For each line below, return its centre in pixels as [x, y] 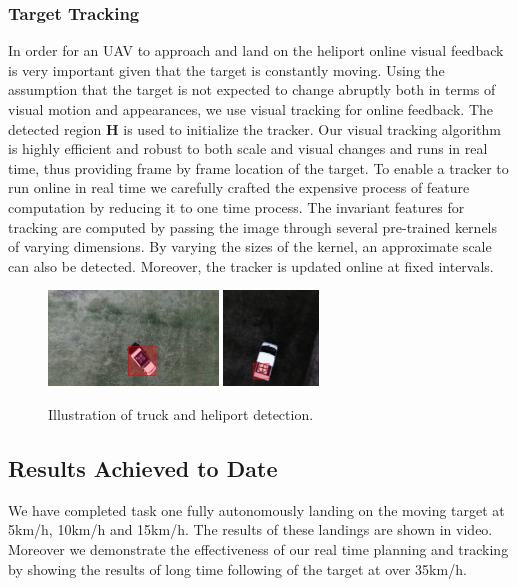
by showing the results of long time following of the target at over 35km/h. [237, 568]
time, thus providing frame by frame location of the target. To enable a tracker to [258, 167]
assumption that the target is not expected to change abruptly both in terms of [252, 89]
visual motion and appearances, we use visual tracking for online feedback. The [250, 109]
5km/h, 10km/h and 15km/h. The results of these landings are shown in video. [250, 529]
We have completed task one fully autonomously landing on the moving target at [256, 509]
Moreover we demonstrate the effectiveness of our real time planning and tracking [258, 548]
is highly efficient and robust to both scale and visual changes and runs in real [248, 148]
